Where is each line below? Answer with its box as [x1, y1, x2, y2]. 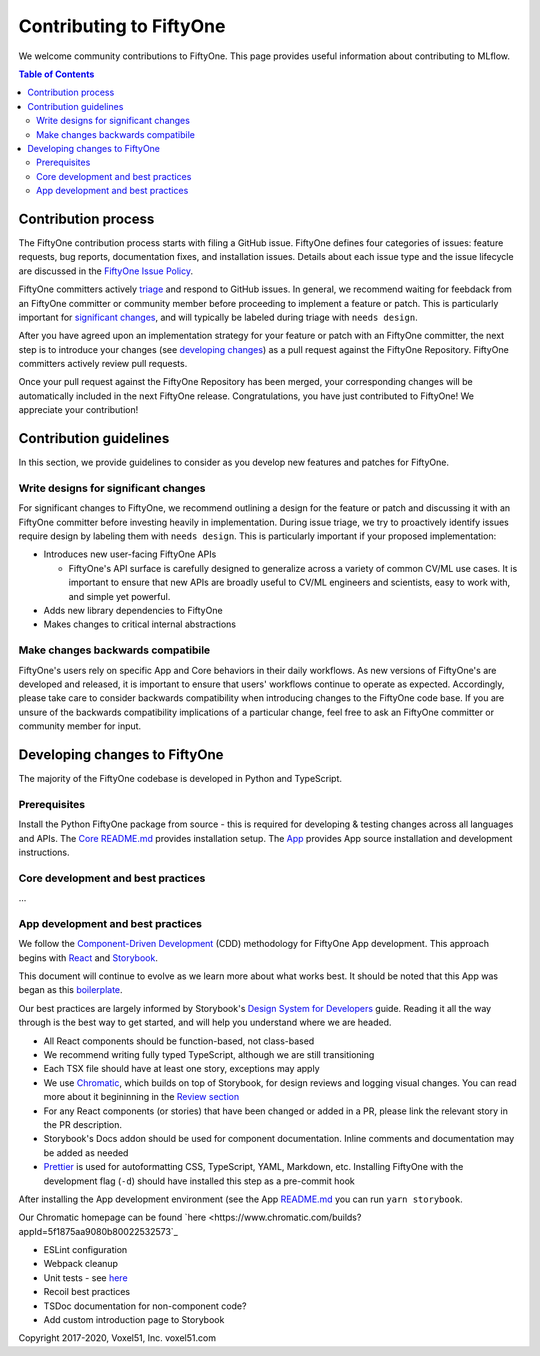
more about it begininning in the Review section [43, 1091, 240, 1103]
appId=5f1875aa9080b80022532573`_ [18, 1225, 179, 1237]
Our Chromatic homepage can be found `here [18, 1211, 207, 1224]
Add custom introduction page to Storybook [43, 1314, 225, 1326]
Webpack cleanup [43, 1258, 119, 1270]
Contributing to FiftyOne [18, 15, 226, 37]
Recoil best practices [43, 1286, 130, 1298]
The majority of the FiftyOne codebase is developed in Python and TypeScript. [18, 773, 343, 785]
